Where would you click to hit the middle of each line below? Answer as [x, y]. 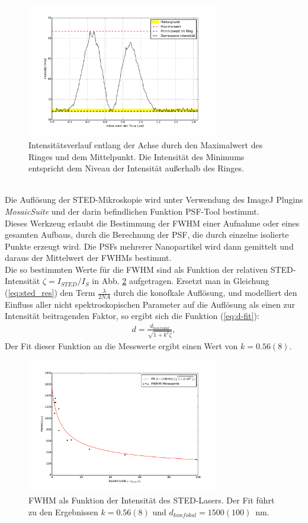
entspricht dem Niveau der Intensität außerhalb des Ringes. [136, 168]
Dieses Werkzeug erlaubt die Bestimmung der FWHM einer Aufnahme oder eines [152, 223]
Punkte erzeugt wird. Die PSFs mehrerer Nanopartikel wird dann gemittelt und [149, 246]
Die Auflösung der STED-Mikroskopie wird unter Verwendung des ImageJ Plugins [154, 200]
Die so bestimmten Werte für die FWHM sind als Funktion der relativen [137, 269]
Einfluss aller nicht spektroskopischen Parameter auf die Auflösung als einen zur [150, 304]
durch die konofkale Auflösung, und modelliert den [205, 293]
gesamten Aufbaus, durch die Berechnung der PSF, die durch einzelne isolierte [147, 235]
